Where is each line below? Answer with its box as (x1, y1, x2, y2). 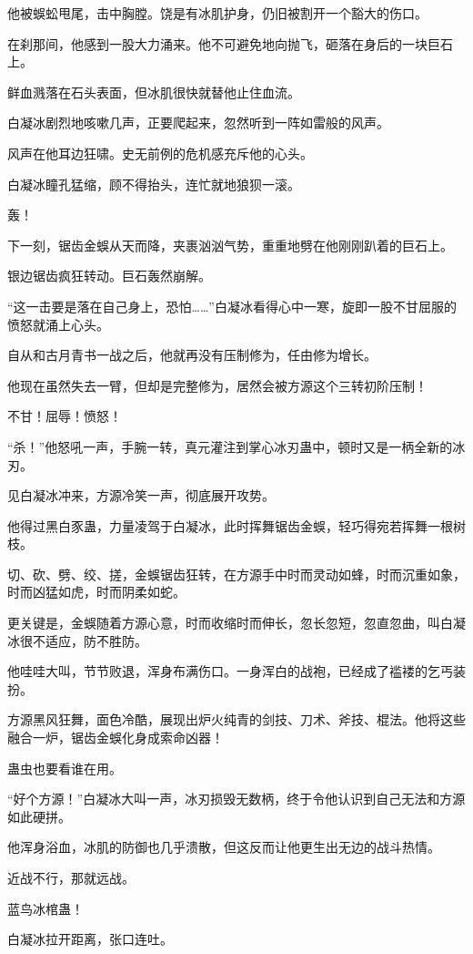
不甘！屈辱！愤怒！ (7, 406, 122, 426)
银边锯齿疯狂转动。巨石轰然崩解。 (7, 266, 211, 285)
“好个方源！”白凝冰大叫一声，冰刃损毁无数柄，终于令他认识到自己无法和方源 (7, 789, 466, 808)
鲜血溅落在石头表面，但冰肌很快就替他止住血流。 (7, 82, 300, 101)
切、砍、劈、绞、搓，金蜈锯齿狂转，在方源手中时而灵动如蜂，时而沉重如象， (7, 564, 466, 583)
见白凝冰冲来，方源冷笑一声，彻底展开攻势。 (7, 486, 275, 505)
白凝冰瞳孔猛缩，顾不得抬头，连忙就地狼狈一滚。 (7, 174, 300, 193)
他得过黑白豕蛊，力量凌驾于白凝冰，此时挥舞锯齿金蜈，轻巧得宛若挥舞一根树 (7, 516, 466, 535)
